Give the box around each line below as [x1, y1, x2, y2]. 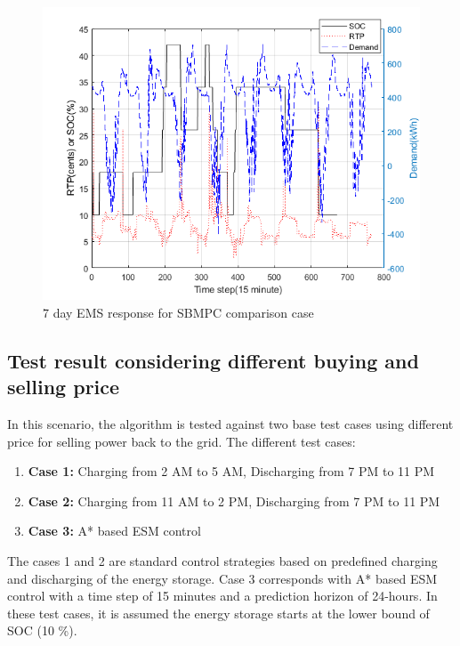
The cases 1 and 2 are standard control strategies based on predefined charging [7, 552, 438, 570]
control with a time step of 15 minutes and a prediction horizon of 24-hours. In [7, 586, 438, 605]
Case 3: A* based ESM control [28, 521, 201, 540]
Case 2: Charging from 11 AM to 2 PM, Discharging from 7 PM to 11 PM [28, 491, 440, 510]
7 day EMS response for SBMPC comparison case [43, 303, 314, 321]
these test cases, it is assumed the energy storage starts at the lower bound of [7, 603, 430, 622]
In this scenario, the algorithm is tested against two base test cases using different [7, 415, 454, 433]
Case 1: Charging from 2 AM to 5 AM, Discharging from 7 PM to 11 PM [28, 462, 435, 480]
